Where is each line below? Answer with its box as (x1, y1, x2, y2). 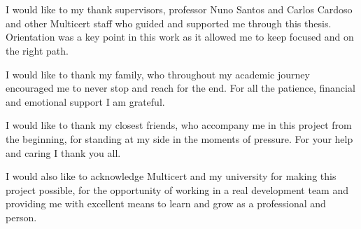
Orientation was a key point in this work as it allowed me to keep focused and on (6, 29, 354, 44)
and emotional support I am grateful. (6, 94, 165, 109)
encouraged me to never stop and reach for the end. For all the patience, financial (6, 81, 355, 95)
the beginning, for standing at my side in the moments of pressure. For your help (6, 131, 353, 146)
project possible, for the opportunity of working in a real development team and (6, 182, 348, 197)
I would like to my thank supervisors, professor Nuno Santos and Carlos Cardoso (6, 2, 353, 17)
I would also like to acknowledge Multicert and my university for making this (6, 169, 337, 183)
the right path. (6, 43, 69, 57)
